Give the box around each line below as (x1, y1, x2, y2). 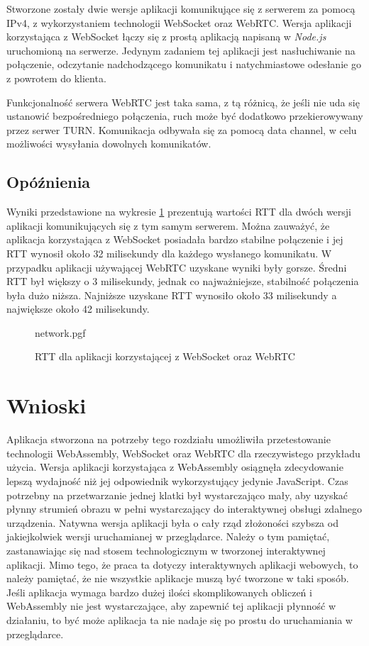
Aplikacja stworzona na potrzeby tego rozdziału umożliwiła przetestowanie (6, 432, 331, 447)
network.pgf (35, 325, 86, 340)
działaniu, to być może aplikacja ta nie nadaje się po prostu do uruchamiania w (6, 612, 353, 627)
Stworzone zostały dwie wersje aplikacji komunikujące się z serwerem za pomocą (6, 1, 356, 16)
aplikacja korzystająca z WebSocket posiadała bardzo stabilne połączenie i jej (6, 232, 343, 247)
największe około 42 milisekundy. (6, 301, 150, 316)
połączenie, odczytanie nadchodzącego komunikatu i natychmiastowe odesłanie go (6, 57, 361, 72)
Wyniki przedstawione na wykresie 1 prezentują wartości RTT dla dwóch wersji (6, 204, 352, 219)
